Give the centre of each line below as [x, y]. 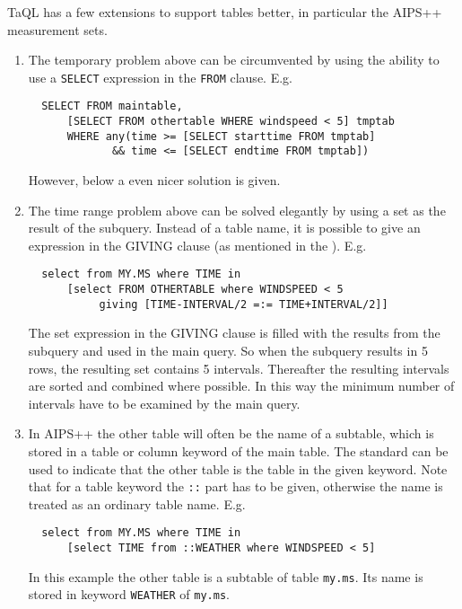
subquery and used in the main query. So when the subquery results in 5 [228, 350]
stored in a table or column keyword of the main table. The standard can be [238, 450]
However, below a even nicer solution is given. [154, 180]
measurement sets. [57, 29]
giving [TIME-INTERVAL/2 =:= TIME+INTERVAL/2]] [244, 304]
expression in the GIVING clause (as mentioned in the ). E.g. [197, 245]
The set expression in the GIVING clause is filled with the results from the [234, 333]
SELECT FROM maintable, [112, 106]
